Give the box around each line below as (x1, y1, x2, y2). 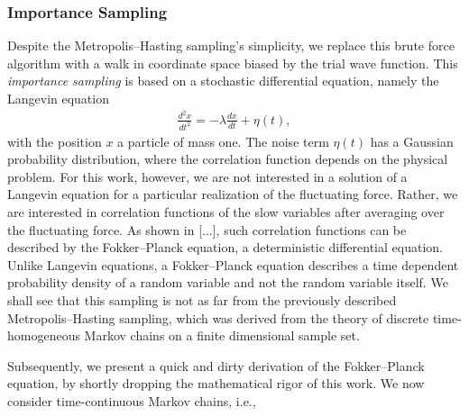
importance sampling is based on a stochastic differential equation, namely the (7, 71, 439, 90)
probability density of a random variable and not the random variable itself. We (7, 273, 448, 292)
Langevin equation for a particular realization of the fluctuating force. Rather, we (7, 185, 458, 203)
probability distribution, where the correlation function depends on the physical (7, 149, 448, 168)
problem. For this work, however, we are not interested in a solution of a (7, 167, 408, 185)
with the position (7, 131, 102, 150)
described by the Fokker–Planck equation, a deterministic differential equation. (7, 238, 443, 257)
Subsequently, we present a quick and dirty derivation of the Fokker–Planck (7, 356, 425, 375)
